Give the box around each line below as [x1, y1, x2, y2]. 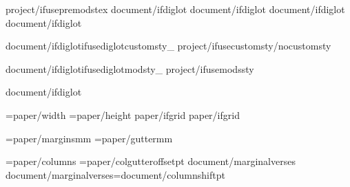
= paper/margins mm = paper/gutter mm [6, 131, 173, 145]
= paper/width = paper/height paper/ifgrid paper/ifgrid [6, 107, 240, 122]
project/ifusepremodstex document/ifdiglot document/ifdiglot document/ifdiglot [6, 2, 345, 16]
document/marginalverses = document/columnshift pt [6, 167, 225, 181]
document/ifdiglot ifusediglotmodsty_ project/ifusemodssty [6, 61, 254, 76]
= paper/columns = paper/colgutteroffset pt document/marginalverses [6, 154, 296, 168]
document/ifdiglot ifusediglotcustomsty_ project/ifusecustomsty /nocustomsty [6, 38, 331, 53]
